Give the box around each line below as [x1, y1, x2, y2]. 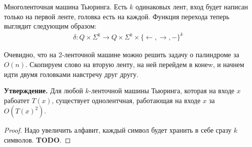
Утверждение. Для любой [4, 85, 83, 96]
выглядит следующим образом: [4, 21, 97, 31]
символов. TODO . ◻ [4, 134, 71, 145]
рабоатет [4, 95, 30, 105]
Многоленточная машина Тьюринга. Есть [4, 1, 128, 11]
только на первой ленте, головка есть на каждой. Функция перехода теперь [4, 11, 230, 21]
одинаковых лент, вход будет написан [135, 1, 248, 11]
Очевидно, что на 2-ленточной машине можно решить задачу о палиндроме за [4, 49, 239, 60]
